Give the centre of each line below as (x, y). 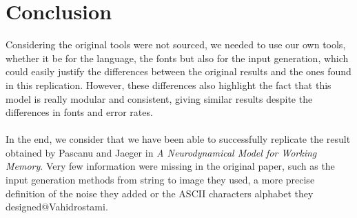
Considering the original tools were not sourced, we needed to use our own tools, (176, 44)
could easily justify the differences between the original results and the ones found (178, 71)
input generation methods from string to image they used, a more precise (160, 180)
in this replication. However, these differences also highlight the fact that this (169, 85)
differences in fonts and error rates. (79, 112)
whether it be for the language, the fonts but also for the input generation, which (177, 58)
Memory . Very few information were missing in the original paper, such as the (170, 166)
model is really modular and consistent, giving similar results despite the (159, 98)
